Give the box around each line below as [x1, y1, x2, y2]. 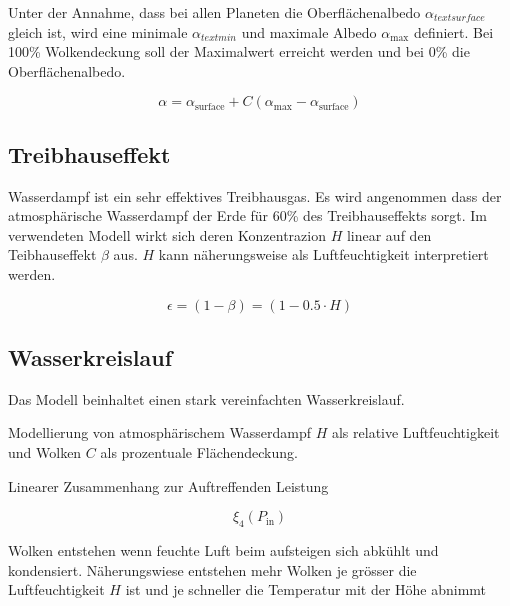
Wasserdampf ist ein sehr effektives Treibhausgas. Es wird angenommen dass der [8, 185, 502, 206]
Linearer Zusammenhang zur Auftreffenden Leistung [8, 475, 329, 496]
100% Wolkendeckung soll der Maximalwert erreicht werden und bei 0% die [8, 41, 470, 62]
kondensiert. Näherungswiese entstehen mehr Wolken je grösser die [8, 559, 417, 580]
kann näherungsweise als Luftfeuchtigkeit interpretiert [158, 244, 489, 265]
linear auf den [346, 224, 432, 245]
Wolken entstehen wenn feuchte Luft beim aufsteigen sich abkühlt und [8, 539, 439, 560]
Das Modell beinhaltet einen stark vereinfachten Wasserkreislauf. [8, 388, 405, 409]
